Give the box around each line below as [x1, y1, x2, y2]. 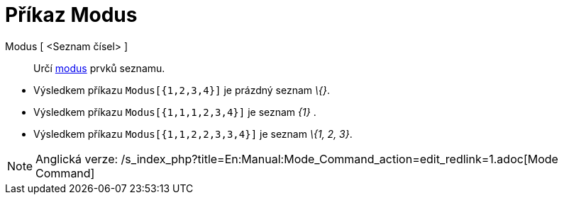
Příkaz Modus [5, 3, 138, 27]
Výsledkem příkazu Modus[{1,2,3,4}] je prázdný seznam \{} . [33, 83, 331, 96]
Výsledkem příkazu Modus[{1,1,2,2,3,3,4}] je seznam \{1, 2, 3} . [33, 127, 353, 140]
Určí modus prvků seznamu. [33, 61, 165, 74]
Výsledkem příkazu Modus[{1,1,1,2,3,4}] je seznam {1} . [33, 105, 316, 118]
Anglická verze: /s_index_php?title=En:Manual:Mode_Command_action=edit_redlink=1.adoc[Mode [35, 151, 558, 166]
